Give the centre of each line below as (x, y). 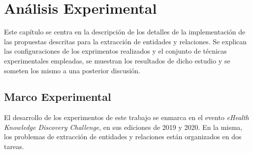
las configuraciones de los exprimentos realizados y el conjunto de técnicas (115, 51)
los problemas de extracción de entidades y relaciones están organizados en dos (123, 137)
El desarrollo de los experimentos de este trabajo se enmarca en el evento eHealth (126, 117)
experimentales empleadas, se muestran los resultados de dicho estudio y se (117, 60)
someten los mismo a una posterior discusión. (72, 70)
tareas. (14, 146)
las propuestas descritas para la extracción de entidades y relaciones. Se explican (126, 41)
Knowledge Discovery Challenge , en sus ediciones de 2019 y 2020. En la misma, (123, 127)
